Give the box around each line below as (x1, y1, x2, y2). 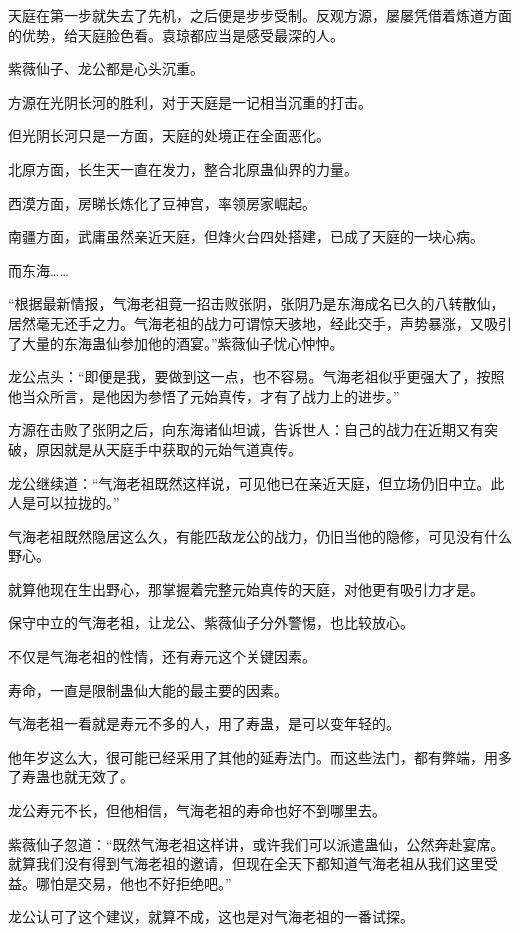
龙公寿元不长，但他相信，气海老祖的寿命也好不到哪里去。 (8, 800, 386, 821)
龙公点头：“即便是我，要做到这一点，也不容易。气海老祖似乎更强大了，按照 (8, 366, 505, 387)
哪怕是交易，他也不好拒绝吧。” (35, 872, 232, 893)
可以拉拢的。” (35, 492, 120, 513)
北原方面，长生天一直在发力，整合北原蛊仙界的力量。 (8, 158, 358, 179)
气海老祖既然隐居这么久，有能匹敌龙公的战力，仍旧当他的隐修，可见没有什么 (8, 525, 512, 546)
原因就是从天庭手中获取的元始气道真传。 (35, 438, 302, 459)
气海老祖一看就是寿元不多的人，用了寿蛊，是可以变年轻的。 (8, 713, 400, 734)
